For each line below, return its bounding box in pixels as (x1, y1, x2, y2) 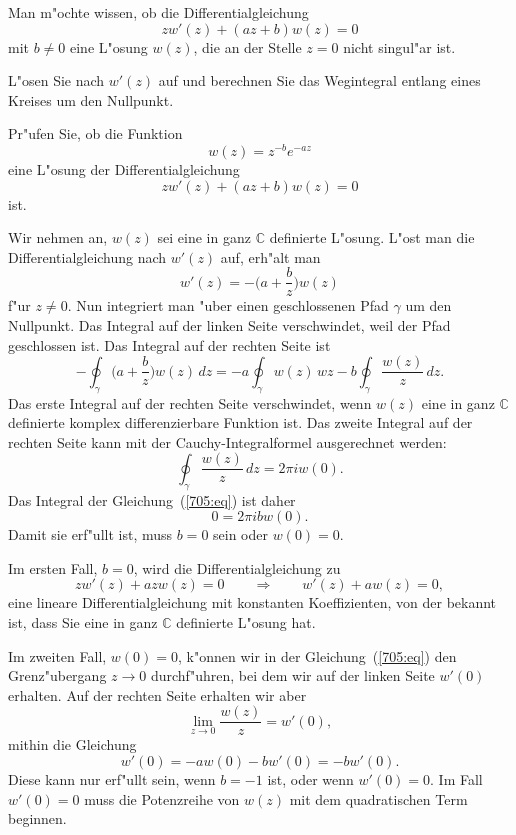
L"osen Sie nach (8, 70, 105, 91)
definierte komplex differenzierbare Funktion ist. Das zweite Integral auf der (8, 412, 473, 433)
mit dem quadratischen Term (289, 788, 468, 809)
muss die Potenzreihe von (84, 788, 240, 809)
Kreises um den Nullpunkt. (8, 89, 174, 110)
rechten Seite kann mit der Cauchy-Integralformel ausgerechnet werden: (8, 431, 447, 452)
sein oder (213, 524, 268, 545)
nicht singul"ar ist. (343, 36, 456, 57)
